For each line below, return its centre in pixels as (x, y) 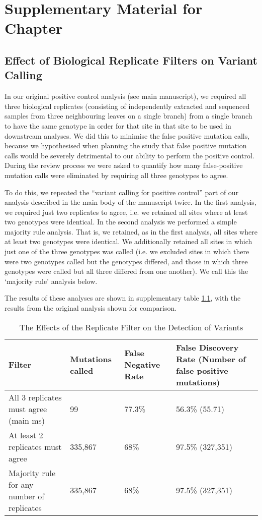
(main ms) (27, 420)
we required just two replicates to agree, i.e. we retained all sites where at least (126, 212)
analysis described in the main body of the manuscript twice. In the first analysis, (130, 202)
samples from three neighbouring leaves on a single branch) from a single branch (128, 116)
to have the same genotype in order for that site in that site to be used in (118, 125)
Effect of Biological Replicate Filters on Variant (131, 60)
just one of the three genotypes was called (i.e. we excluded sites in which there (127, 251)
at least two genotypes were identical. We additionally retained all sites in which (128, 241)
